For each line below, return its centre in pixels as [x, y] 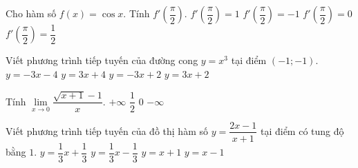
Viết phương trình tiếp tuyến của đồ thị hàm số [107, 130]
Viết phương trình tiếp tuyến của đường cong [102, 60]
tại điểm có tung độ [302, 130]
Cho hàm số [31, 13]
